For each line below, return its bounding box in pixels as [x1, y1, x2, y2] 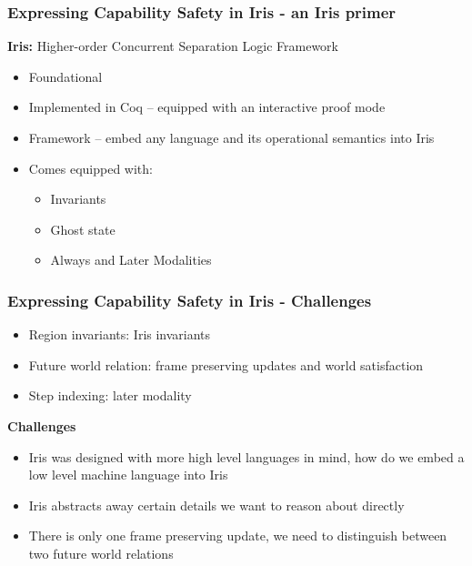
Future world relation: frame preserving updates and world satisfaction [28, 355, 424, 374]
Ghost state [50, 219, 115, 238]
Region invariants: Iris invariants [28, 325, 211, 344]
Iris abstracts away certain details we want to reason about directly [28, 495, 405, 514]
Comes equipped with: [28, 158, 153, 177]
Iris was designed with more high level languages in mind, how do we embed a [28, 447, 465, 466]
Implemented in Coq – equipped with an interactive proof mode [28, 97, 386, 116]
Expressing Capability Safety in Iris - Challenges [7, 288, 372, 311]
